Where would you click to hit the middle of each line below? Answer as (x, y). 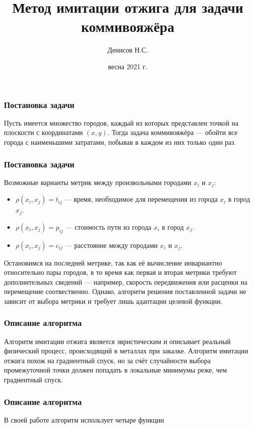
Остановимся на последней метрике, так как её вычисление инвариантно (113, 262)
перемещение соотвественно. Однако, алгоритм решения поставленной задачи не (125, 291)
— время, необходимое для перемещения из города (141, 199)
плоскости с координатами (43, 132)
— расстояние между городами (111, 245)
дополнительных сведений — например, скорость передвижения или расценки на (126, 281)
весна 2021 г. (128, 66)
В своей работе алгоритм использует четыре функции (84, 419)
